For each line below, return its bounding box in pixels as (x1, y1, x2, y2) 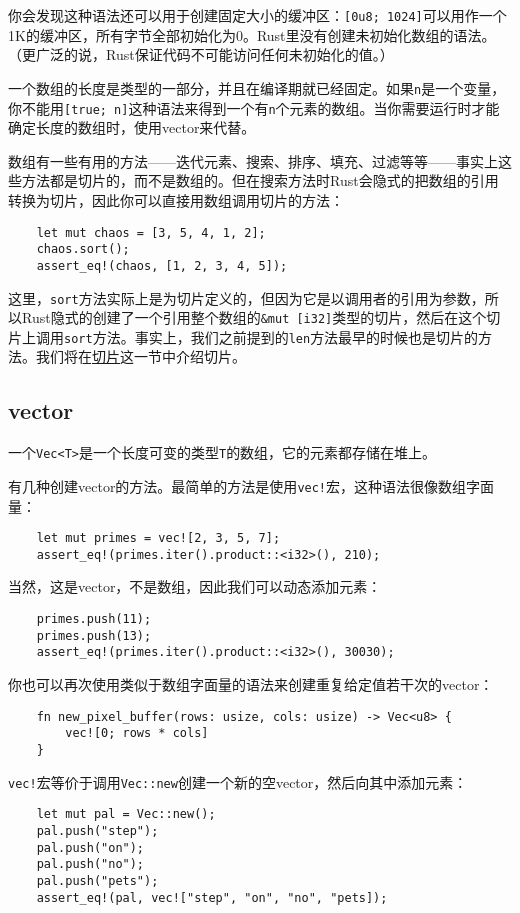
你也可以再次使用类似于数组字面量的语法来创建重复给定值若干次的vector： (8, 674, 494, 695)
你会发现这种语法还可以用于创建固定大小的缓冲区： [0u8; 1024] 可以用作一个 (8, 5, 507, 25)
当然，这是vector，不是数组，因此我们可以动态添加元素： (8, 576, 382, 597)
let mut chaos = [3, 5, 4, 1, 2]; (36, 225, 266, 240)
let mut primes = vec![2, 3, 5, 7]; (36, 531, 281, 546)
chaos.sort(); (36, 242, 130, 257)
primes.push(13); (36, 628, 152, 643)
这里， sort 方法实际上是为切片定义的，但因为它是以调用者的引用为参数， (8, 287, 485, 308)
